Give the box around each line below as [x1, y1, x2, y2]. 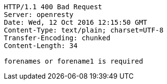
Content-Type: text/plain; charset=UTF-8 [4, 26, 164, 34]
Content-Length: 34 [4, 42, 78, 50]
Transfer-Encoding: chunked [4, 34, 111, 42]
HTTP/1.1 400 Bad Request [4, 3, 102, 11]
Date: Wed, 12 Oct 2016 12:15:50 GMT [4, 18, 148, 26]
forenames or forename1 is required [4, 57, 143, 65]
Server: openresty [4, 11, 74, 18]
